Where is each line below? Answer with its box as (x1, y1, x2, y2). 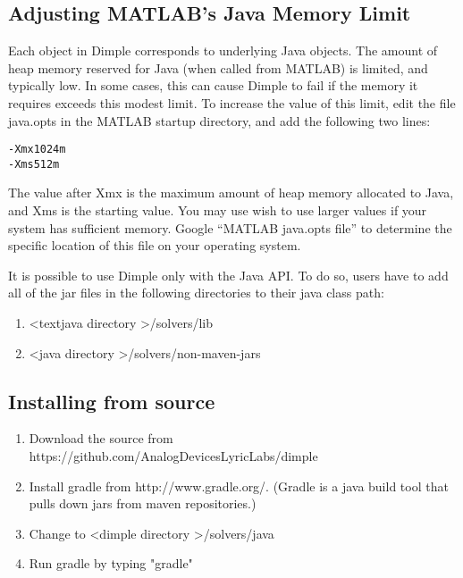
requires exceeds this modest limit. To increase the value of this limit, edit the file (8, 93, 456, 112)
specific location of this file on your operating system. (8, 236, 301, 255)
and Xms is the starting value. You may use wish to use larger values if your (8, 201, 427, 220)
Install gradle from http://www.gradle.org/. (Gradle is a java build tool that (29, 476, 449, 495)
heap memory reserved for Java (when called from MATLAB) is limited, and (8, 58, 428, 77)
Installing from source (8, 387, 215, 415)
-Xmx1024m (8, 143, 66, 156)
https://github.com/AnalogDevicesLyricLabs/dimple (29, 447, 318, 465)
